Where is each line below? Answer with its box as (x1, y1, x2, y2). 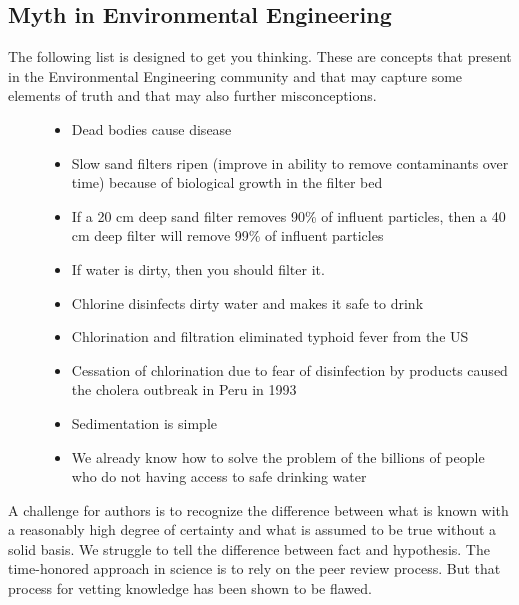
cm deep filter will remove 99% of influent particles (71, 225, 384, 246)
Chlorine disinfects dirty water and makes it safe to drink (71, 292, 424, 313)
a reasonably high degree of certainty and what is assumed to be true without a (8, 519, 497, 540)
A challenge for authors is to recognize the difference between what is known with (8, 499, 509, 520)
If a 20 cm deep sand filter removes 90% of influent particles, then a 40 (71, 205, 506, 226)
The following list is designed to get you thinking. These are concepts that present (8, 46, 512, 67)
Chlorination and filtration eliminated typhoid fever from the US (71, 326, 469, 347)
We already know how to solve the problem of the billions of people (71, 446, 485, 467)
